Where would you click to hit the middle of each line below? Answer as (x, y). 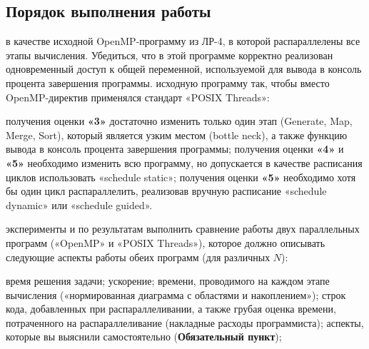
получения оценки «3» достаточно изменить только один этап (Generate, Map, (179, 121)
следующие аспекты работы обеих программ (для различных (138, 257)
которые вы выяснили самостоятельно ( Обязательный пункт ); (144, 337)
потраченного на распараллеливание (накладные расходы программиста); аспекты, (185, 322)
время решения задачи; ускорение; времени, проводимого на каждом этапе (168, 281)
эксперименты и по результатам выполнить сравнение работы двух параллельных (183, 229)
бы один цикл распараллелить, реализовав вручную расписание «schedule (166, 191)
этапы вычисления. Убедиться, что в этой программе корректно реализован (170, 55)
